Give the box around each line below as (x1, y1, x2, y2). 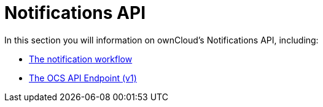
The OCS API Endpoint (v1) (29, 72, 137, 83)
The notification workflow (29, 53, 133, 64)
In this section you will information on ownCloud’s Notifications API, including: (4, 34, 319, 45)
